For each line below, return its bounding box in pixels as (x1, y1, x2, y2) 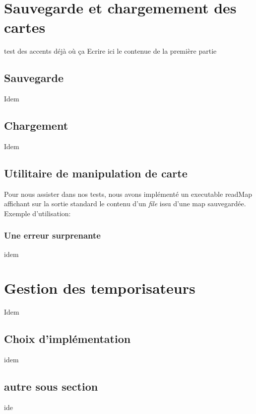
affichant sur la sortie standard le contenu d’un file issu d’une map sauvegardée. (4, 198, 246, 209)
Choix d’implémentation (4, 331, 131, 346)
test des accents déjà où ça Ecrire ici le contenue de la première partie (4, 46, 217, 56)
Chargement (4, 118, 68, 133)
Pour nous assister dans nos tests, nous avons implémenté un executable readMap (4, 188, 252, 199)
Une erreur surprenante (4, 229, 101, 242)
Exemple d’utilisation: (4, 208, 71, 218)
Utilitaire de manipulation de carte (4, 165, 188, 180)
